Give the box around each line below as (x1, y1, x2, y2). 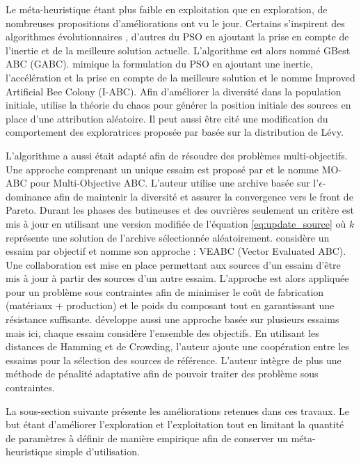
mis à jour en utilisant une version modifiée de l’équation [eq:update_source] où (6, 216, 346, 230)
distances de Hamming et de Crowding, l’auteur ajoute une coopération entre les (6, 339, 349, 354)
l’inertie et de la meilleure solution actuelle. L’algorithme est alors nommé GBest (6, 42, 351, 57)
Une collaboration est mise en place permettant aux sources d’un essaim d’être (6, 257, 341, 272)
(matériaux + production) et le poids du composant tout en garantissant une (6, 298, 335, 313)
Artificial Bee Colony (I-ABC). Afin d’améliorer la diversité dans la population (6, 84, 342, 98)
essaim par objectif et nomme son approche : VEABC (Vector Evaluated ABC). (6, 244, 346, 258)
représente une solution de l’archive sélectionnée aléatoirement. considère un (6, 230, 330, 244)
